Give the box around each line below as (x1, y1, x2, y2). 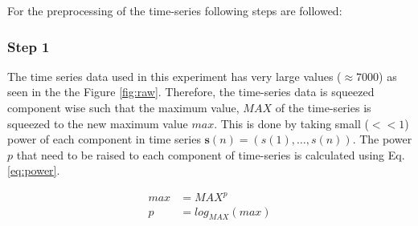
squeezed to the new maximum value (7, 115, 188, 131)
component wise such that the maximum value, (7, 99, 240, 115)
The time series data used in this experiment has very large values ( (7, 67, 342, 84)
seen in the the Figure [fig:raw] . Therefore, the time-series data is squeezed (7, 83, 375, 100)
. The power (352, 131, 412, 147)
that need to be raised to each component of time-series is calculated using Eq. (16, 146, 405, 163)
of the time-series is (275, 99, 371, 115)
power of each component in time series (7, 131, 201, 147)
